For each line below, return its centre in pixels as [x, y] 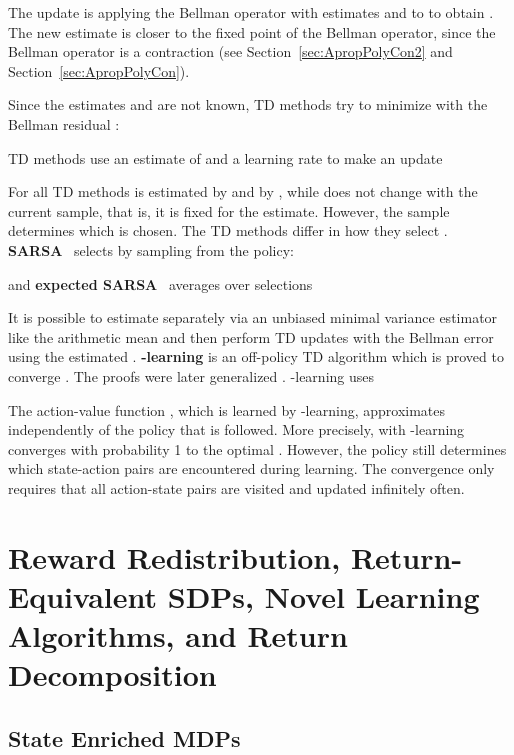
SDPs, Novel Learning [323, 595]
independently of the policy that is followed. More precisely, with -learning [236, 429]
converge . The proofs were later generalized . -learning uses [191, 375]
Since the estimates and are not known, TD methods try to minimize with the [248, 104]
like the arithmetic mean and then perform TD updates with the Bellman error [251, 336]
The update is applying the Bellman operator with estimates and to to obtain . [251, 12]
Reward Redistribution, [174, 556]
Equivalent [83, 595]
